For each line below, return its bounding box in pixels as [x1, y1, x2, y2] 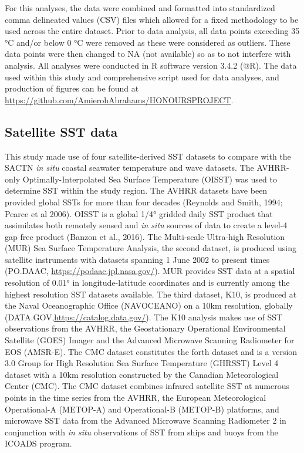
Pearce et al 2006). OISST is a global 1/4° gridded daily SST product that [5, 207, 273, 219]
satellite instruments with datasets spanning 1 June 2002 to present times [5, 253, 270, 265]
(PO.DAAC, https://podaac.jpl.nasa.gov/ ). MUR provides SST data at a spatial [5, 265, 295, 277]
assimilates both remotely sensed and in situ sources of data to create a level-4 [5, 219, 288, 231]
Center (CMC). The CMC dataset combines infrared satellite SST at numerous [5, 380, 289, 392]
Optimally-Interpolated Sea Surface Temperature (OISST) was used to [22, 173, 277, 185]
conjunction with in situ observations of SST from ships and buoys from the [5, 425, 278, 438]
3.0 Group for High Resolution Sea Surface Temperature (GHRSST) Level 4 [5, 357, 279, 369]
